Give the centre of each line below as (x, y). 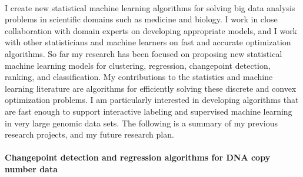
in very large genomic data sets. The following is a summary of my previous (141, 123)
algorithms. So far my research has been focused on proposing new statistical (144, 53)
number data (31, 168)
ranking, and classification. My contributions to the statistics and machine (139, 77)
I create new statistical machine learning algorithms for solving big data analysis (150, 7)
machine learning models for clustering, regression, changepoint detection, (138, 65)
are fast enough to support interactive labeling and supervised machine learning (149, 111)
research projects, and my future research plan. (89, 134)
